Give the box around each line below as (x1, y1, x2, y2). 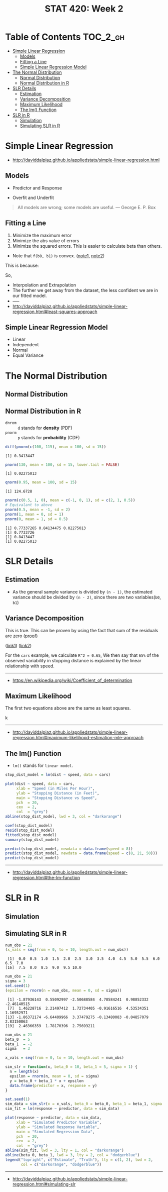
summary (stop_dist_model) (5, 837, 59, 842)
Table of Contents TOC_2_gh (5, 31, 125, 43)
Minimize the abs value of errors (12, 237, 79, 244)
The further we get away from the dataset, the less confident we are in (12, 287, 158, 293)
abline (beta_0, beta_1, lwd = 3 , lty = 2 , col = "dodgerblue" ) (5, 1153, 140, 1158)
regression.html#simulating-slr (12, 1181, 76, 1187)
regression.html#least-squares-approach (12, 309, 97, 315)
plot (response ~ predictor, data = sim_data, (5, 1115, 101, 1121)
